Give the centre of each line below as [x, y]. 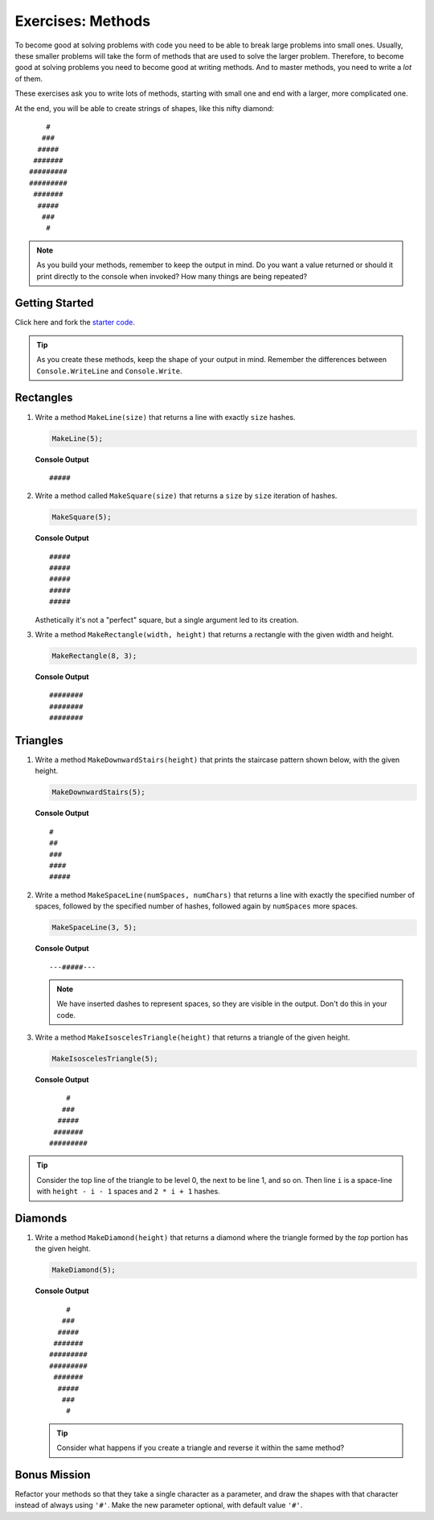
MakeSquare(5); [82, 517]
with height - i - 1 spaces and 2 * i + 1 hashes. [128, 1192]
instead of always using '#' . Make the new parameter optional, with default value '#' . [159, 1506]
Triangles [39, 740]
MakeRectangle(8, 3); [94, 656]
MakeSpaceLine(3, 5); [94, 928]
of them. [29, 78]
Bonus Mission [53, 1475]
